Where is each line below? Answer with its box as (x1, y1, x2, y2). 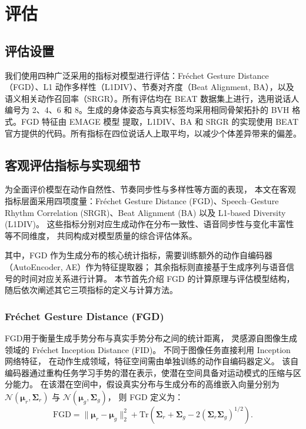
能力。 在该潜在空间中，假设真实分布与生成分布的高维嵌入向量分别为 (12, 378, 280, 390)
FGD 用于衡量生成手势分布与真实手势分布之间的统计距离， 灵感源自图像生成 (5, 331, 298, 344)
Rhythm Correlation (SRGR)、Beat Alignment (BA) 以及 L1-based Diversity (5, 206, 286, 218)
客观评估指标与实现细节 (5, 155, 141, 174)
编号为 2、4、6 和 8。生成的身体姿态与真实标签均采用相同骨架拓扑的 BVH (5, 104, 290, 116)
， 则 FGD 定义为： (107, 390, 184, 403)
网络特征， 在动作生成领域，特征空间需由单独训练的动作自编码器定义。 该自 (5, 355, 299, 367)
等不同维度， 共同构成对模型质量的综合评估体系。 (5, 229, 197, 241)
